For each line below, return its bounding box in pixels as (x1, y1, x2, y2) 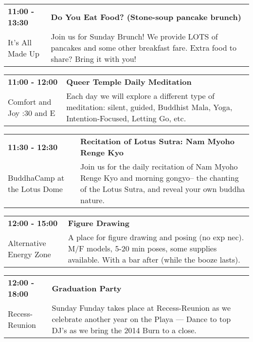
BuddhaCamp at (8, 172, 65, 183)
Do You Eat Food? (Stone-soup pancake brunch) (51, 11, 241, 22)
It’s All (8, 36, 32, 48)
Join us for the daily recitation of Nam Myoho (80, 161, 238, 172)
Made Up (8, 47, 39, 59)
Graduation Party (52, 282, 122, 294)
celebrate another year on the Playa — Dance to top (52, 313, 231, 324)
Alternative (8, 237, 46, 248)
